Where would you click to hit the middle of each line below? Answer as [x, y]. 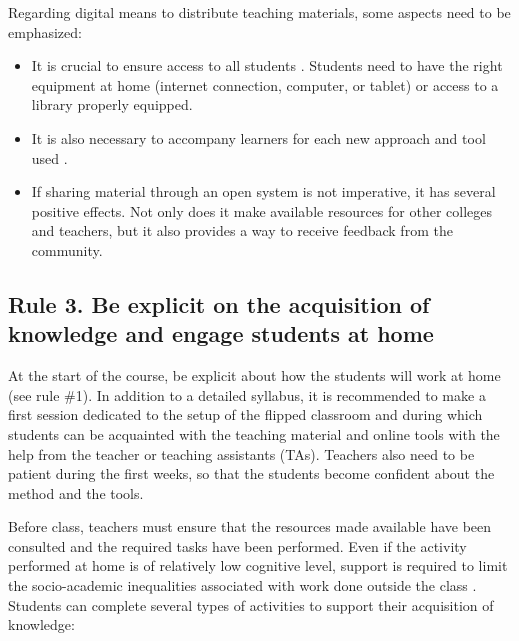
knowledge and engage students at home [221, 333]
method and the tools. [76, 492]
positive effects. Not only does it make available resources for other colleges [262, 210]
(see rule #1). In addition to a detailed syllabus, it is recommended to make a [247, 394]
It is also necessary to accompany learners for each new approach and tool [258, 137]
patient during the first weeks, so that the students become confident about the [251, 473]
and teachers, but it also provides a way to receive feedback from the [242, 230]
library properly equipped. [112, 104]
